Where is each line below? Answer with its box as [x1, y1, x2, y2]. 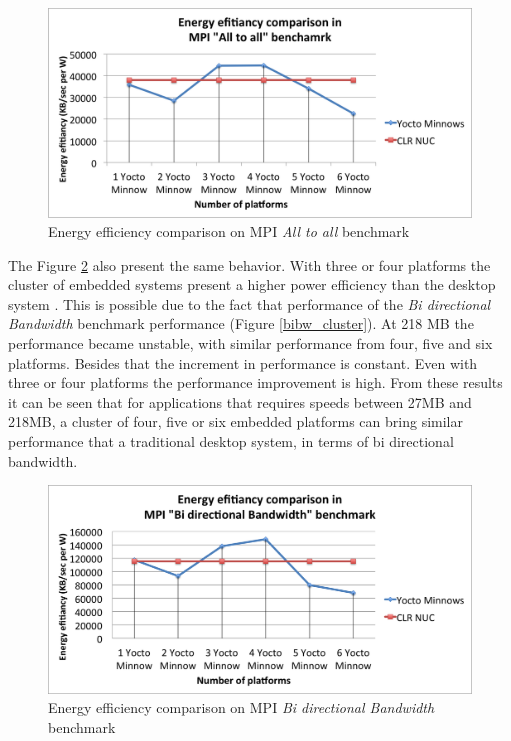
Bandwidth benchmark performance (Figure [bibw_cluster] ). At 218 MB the [8, 313, 474, 334]
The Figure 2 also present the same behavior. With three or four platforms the [8, 254, 491, 275]
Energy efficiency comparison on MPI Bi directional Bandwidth [48, 697, 435, 718]
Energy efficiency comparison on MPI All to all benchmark [48, 221, 410, 242]
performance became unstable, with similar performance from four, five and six [8, 333, 493, 354]
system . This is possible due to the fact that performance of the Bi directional [8, 293, 491, 314]
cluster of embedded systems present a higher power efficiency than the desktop [8, 274, 496, 295]
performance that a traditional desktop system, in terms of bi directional [8, 431, 454, 452]
